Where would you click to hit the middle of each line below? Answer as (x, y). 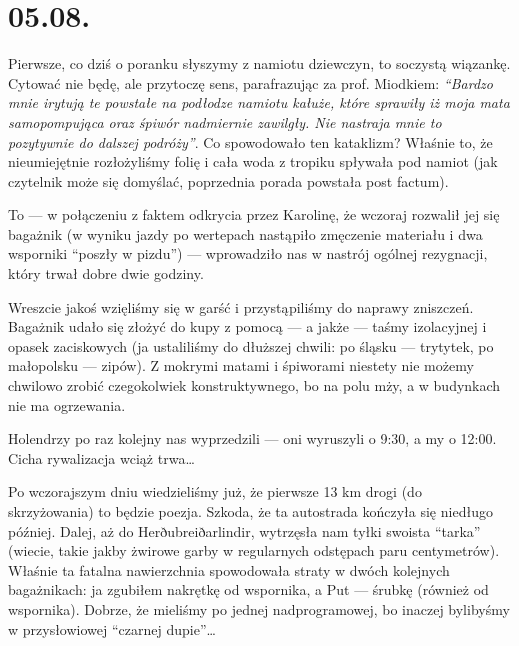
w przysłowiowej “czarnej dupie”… (112, 628)
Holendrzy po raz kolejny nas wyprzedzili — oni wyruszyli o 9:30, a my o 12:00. (252, 438)
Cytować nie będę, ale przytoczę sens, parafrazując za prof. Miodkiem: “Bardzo (250, 82)
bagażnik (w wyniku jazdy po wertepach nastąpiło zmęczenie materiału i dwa (245, 233)
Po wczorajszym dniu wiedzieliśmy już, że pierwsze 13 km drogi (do (215, 491)
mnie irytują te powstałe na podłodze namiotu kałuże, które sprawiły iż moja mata (259, 102)
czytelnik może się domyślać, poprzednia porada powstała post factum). (228, 180)
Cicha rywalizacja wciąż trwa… (101, 457)
